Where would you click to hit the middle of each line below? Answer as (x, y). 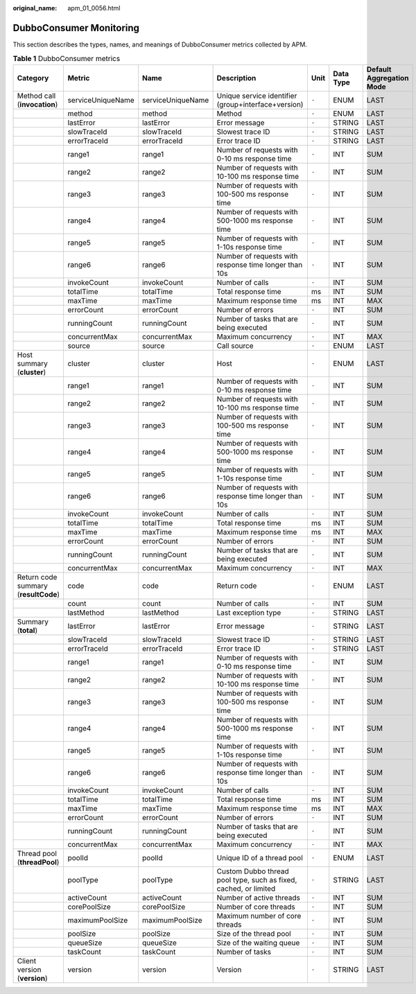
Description (236, 78)
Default (379, 69)
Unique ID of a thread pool (260, 857)
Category (33, 78)
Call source (235, 345)
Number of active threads (259, 898)
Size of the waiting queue (258, 943)
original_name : (35, 8)
